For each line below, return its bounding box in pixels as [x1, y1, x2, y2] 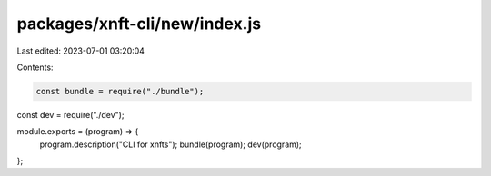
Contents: [16, 62, 54, 73]
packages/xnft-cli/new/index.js [16, 14, 262, 34]
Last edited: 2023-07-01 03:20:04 [16, 45, 145, 56]
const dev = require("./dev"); [16, 109, 125, 120]
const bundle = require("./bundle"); [35, 86, 205, 96]
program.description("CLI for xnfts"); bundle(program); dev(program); [39, 139, 302, 150]
